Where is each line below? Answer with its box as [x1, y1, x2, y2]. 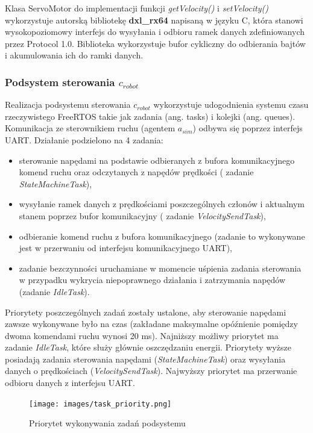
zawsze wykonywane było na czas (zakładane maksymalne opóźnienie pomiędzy [5, 317, 298, 330]
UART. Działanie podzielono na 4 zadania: [5, 133, 163, 146]
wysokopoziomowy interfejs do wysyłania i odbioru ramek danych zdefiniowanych [5, 25, 305, 38]
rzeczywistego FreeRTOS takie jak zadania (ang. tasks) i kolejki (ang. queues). [5, 110, 296, 122]
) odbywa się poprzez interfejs [192, 122, 303, 134]
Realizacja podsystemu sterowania [5, 98, 131, 111]
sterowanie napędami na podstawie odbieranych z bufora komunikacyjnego [19, 154, 295, 166]
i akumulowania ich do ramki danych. [5, 49, 144, 61]
